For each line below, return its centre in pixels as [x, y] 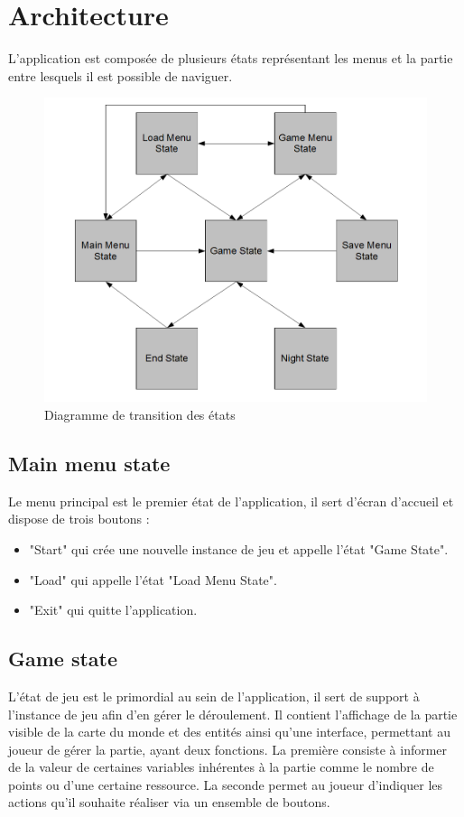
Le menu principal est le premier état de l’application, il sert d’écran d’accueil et [231, 501]
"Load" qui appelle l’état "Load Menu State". [153, 579]
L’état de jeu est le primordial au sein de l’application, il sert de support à [214, 696]
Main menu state [89, 463]
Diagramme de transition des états [140, 414]
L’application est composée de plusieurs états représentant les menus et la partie [231, 58]
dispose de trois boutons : [79, 519]
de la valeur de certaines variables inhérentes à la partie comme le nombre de [221, 767]
